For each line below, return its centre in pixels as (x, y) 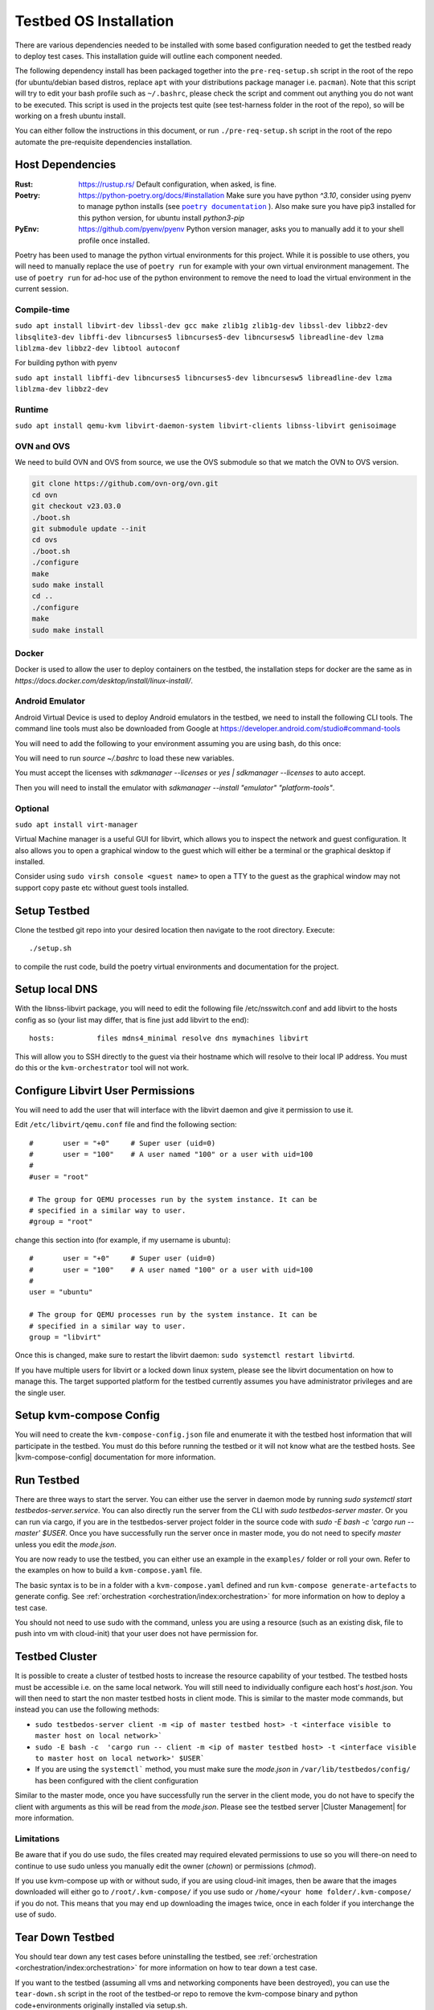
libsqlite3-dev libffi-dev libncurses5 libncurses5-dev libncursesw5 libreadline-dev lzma (199, 337)
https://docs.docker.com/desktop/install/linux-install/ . (104, 680)
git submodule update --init (89, 529)
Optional (32, 808)
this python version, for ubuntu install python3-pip (162, 218)
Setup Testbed (52, 911)
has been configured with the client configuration (117, 1780)
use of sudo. (35, 1914)
